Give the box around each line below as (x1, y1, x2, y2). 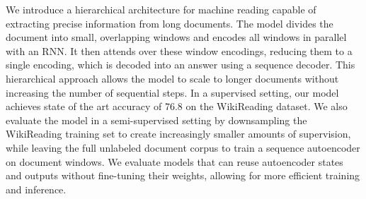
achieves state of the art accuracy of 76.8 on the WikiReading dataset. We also (6, 99, 348, 114)
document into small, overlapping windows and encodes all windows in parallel (6, 30, 347, 44)
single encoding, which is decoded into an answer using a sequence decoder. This (6, 57, 355, 72)
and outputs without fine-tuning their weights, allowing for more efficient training (6, 168, 360, 183)
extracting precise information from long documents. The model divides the (6, 16, 333, 30)
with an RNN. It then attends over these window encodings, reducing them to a (6, 43, 353, 58)
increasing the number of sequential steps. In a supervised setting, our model (6, 85, 339, 99)
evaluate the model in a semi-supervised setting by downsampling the (6, 112, 307, 127)
